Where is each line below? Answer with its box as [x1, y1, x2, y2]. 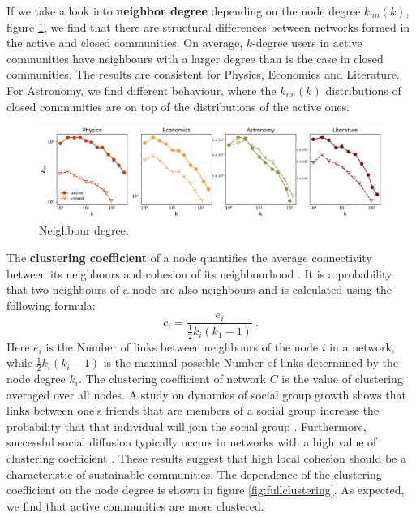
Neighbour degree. [39, 222, 129, 239]
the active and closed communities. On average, [6, 34, 243, 51]
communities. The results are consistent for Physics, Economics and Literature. [6, 66, 400, 83]
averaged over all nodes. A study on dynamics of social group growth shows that [6, 386, 406, 403]
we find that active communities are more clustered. [6, 497, 264, 514]
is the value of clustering [281, 370, 403, 387]
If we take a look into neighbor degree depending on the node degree [6, 2, 361, 19]
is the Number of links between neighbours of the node [45, 338, 318, 355]
